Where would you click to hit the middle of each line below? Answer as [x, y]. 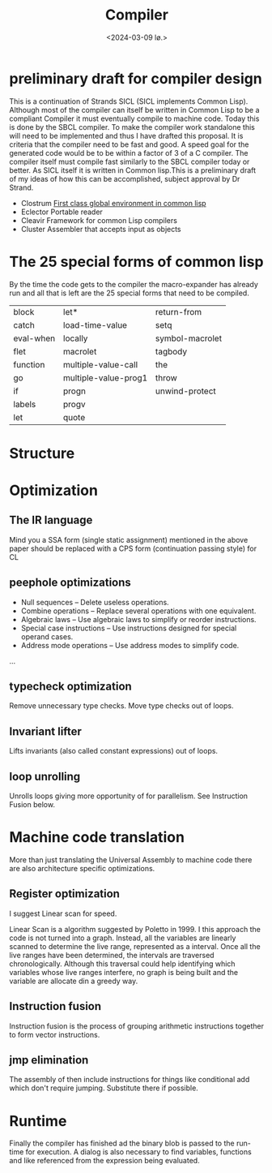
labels [25, 404]
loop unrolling [45, 776]
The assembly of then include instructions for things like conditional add [130, 1080]
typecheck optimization [70, 687]
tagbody [171, 351]
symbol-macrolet [188, 338]
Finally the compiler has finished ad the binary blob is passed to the [122, 1143]
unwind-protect [186, 391]
